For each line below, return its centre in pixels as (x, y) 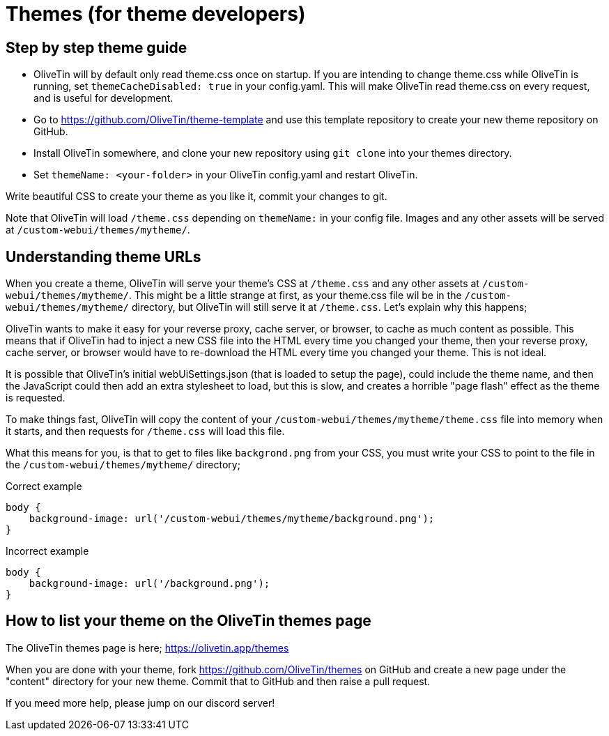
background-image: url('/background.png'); (149, 584)
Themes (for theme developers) (156, 14)
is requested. (36, 398)
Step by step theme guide (97, 47)
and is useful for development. (103, 98)
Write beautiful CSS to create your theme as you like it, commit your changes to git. (196, 197)
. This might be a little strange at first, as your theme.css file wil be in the (295, 296)
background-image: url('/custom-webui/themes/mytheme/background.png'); (232, 519)
